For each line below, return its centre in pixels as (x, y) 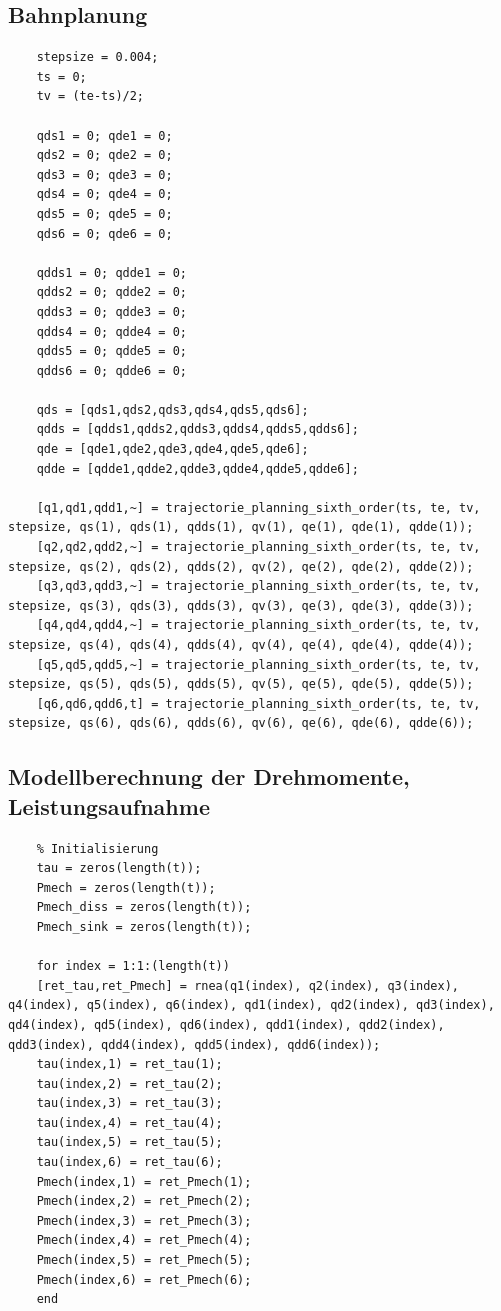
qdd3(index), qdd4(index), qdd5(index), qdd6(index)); (194, 1044)
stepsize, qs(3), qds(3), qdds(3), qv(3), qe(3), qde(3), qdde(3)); (241, 605)
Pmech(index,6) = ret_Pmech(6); (144, 1279)
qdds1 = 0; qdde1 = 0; (111, 272)
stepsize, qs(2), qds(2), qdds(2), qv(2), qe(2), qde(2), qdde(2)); (241, 566)
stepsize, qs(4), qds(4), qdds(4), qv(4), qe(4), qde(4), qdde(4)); (241, 645)
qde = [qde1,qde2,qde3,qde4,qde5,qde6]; (172, 449)
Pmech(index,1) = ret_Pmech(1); (144, 1181)
